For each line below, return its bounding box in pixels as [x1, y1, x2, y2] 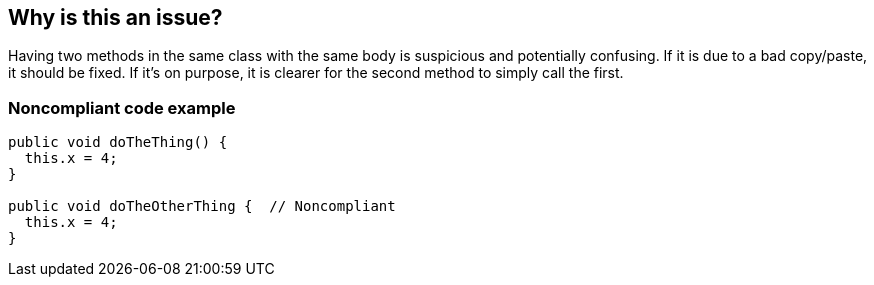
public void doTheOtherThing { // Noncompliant [8, 198, 396, 215]
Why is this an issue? [8, 5, 223, 30]
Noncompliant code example [8, 97, 236, 118]
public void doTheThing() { [8, 134, 228, 151]
